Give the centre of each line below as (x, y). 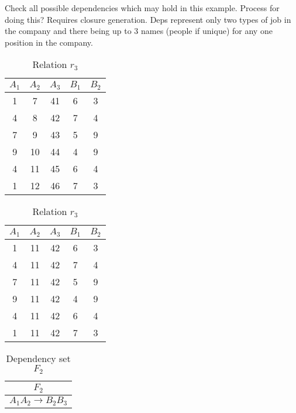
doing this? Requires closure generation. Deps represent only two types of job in (148, 19)
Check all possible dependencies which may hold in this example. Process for (142, 8)
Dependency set (38, 359)
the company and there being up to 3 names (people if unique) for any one (139, 31)
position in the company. (49, 42)
